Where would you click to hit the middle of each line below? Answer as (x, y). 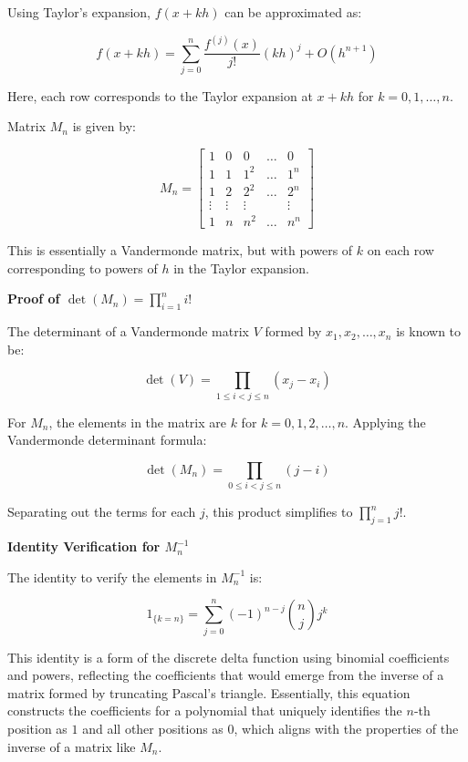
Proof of (34, 299)
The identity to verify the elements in (112, 577)
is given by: (104, 126)
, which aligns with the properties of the (346, 728)
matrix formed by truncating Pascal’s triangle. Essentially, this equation (209, 692)
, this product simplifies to (279, 512)
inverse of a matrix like (72, 746)
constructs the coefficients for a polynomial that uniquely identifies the (205, 711)
